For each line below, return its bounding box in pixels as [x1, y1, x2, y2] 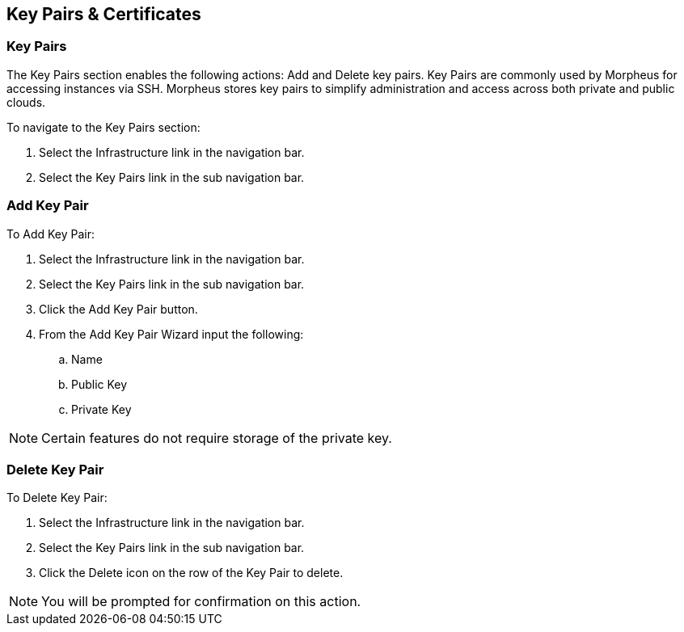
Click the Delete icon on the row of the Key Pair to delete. [39, 566, 344, 580]
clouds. [6, 95, 46, 109]
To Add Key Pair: [6, 226, 95, 241]
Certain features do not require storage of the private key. [41, 429, 392, 446]
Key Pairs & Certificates [6, 4, 201, 24]
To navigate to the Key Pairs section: [6, 120, 201, 134]
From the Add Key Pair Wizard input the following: [39, 327, 304, 341]
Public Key [71, 377, 128, 391]
